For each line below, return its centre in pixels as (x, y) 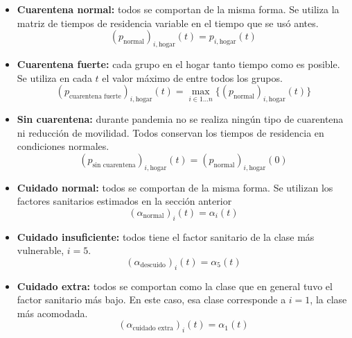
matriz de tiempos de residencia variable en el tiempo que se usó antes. (168, 23)
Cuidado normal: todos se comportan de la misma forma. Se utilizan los (175, 187)
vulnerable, (41, 250)
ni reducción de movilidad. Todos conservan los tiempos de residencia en (170, 132)
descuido (153, 265)
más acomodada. (52, 313)
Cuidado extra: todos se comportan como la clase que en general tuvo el (175, 286)
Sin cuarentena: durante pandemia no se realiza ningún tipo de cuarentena (180, 118)
